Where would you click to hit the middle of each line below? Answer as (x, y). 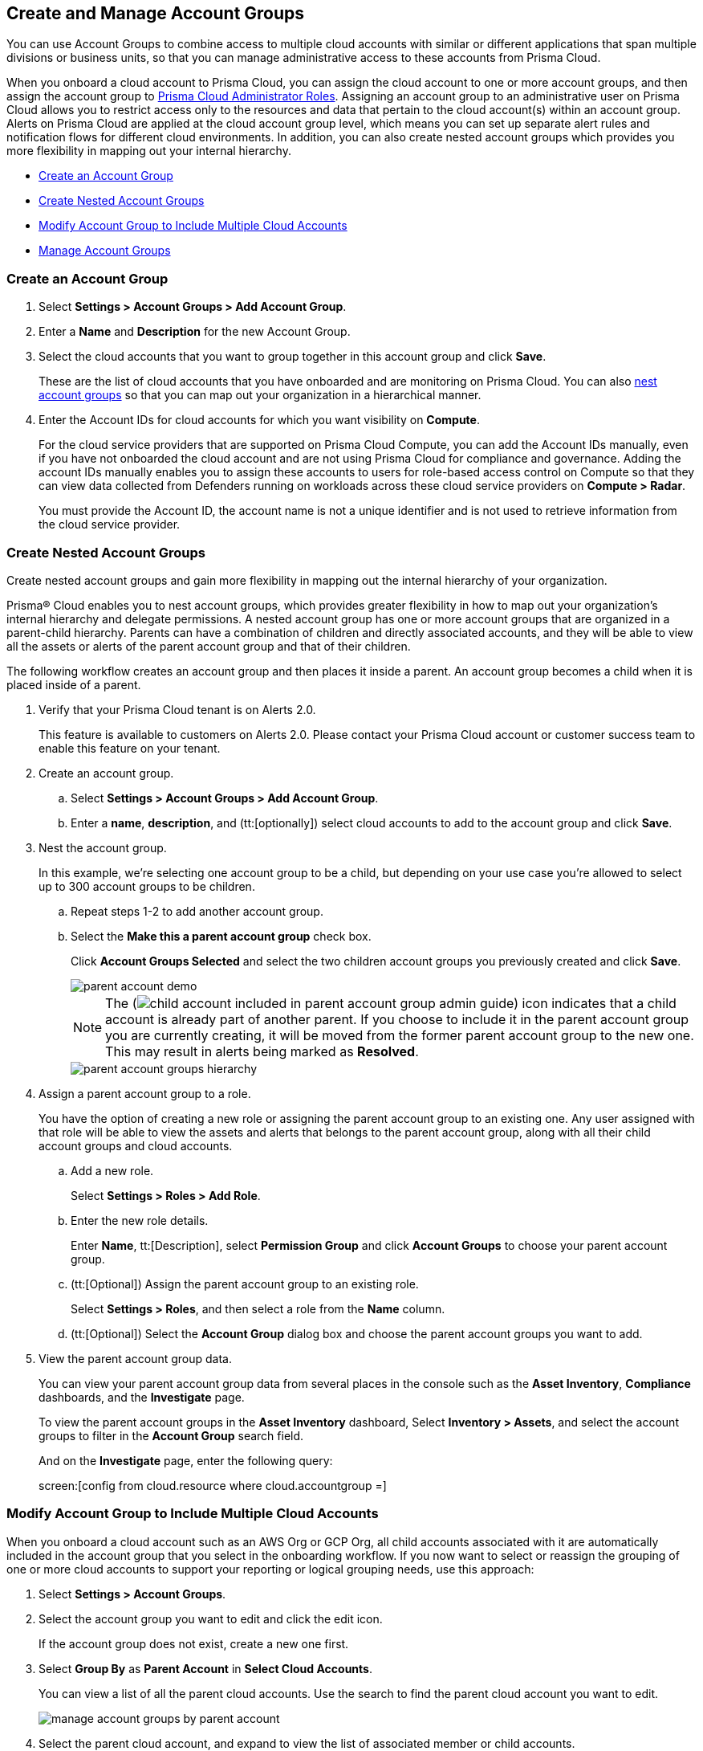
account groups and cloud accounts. (136, 1145)
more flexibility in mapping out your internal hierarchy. (149, 151)
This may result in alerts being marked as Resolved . (262, 1051)
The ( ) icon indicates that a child (391, 1003)
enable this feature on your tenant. (130, 748)
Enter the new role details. (140, 1220)
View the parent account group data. (135, 1358)
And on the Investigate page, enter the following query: (186, 1460)
